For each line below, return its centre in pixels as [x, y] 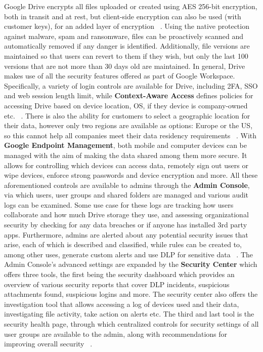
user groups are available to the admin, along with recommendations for [116, 334]
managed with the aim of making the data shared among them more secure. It [126, 155]
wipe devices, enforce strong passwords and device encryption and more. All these [131, 175]
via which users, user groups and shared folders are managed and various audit [126, 195]
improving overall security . [48, 344]
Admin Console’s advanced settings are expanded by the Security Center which [131, 264]
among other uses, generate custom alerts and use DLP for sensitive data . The [129, 254]
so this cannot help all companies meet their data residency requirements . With [130, 135]
